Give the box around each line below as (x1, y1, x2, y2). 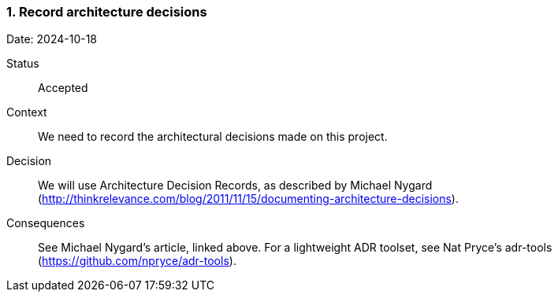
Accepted (38, 81, 88, 95)
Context (6, 105, 47, 120)
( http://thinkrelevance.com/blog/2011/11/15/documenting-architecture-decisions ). (38, 192, 459, 206)
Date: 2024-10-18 (6, 32, 98, 46)
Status (6, 57, 39, 71)
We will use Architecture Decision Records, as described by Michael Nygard (38, 178, 433, 193)
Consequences (6, 216, 85, 230)
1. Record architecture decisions (6, 4, 207, 20)
